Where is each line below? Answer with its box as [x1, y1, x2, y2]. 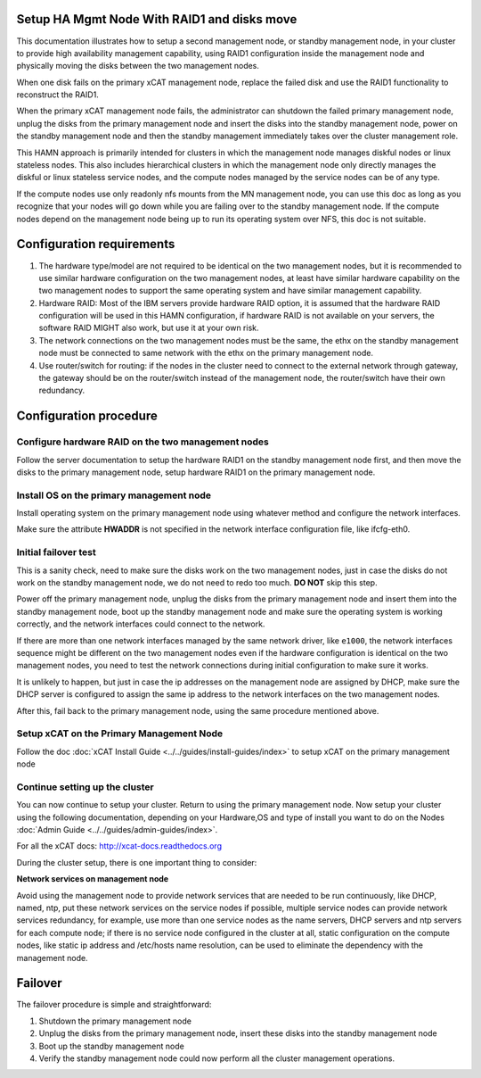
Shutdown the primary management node [38, 1016, 192, 1026]
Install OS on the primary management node [16, 489, 212, 502]
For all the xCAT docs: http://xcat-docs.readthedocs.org [16, 841, 223, 851]
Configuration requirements [16, 236, 175, 252]
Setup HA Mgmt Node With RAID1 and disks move [16, 12, 298, 27]
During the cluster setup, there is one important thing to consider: [16, 857, 257, 867]
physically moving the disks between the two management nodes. [16, 61, 260, 71]
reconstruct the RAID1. [16, 89, 100, 100]
